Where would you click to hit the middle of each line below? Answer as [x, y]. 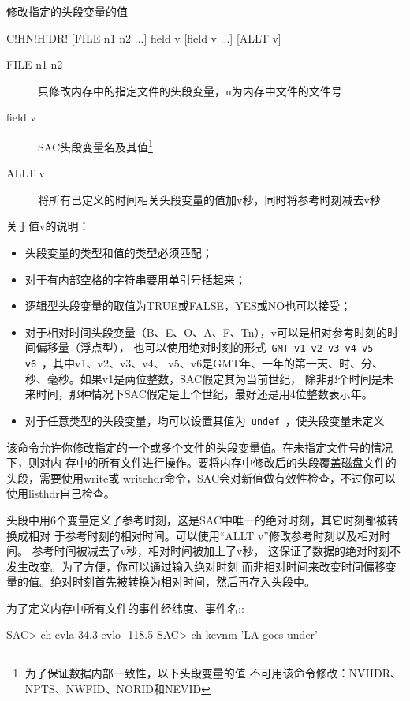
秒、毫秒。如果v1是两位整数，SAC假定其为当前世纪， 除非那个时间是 [203, 378]
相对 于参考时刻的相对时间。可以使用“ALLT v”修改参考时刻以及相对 [203, 535]
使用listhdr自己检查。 [61, 493]
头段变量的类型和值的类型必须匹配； [119, 252]
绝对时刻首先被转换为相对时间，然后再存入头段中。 [183, 582]
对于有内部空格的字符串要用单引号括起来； [135, 279]
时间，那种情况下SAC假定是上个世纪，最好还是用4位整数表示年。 [204, 394]
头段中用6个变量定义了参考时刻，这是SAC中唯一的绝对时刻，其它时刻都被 [197, 519]
